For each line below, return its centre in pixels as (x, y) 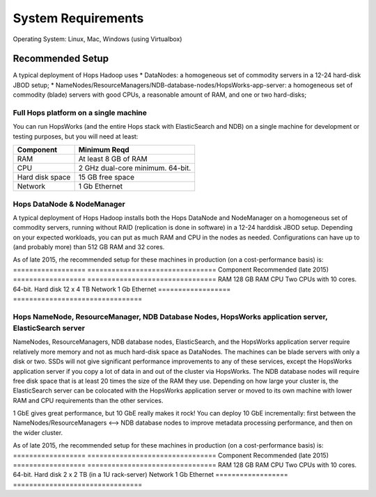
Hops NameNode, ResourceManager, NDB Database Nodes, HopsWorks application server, (170, 317)
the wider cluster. (38, 432)
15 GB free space (107, 177)
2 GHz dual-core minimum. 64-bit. (135, 168)
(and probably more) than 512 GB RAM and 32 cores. (89, 247)
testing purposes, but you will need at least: (76, 136)
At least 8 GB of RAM (113, 159)
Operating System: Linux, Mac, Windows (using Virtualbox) (97, 39)
